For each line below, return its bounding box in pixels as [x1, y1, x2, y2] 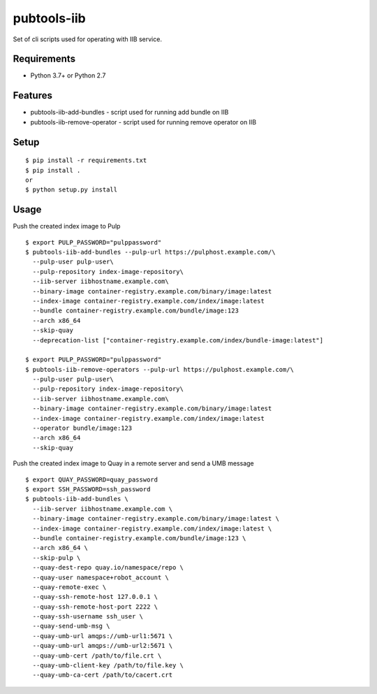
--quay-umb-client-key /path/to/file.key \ [32, 661, 184, 670]
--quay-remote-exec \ [32, 583, 107, 591]
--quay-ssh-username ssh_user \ [32, 612, 143, 621]
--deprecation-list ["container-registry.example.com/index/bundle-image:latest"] [32, 336, 324, 344]
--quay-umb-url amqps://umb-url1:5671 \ [32, 632, 173, 639]
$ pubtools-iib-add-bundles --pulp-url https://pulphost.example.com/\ [25, 248, 276, 256]
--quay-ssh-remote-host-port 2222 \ [32, 602, 158, 611]
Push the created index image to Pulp [13, 222, 121, 231]
